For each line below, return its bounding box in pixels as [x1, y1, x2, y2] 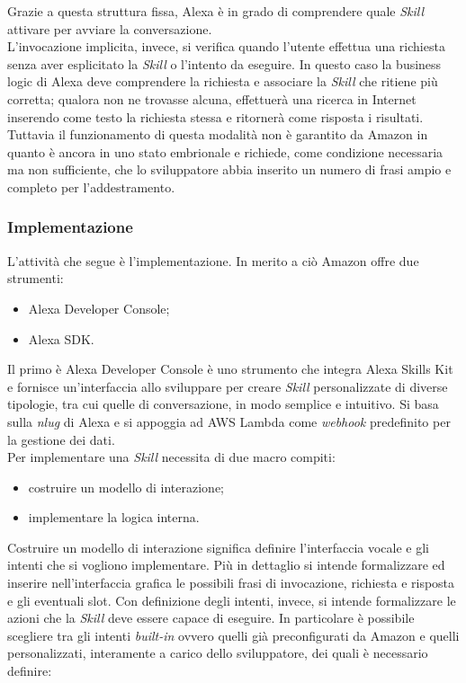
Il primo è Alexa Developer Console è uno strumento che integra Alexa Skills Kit [7, 359, 453, 378]
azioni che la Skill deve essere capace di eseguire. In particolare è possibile [7, 608, 415, 627]
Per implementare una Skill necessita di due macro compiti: [7, 448, 336, 466]
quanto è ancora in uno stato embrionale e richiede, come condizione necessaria [7, 142, 444, 161]
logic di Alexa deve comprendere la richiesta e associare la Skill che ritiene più [7, 72, 438, 91]
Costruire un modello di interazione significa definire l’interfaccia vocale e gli [7, 537, 429, 556]
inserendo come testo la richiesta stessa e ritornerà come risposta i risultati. [7, 107, 424, 126]
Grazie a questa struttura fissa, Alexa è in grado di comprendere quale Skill [7, 2, 425, 20]
